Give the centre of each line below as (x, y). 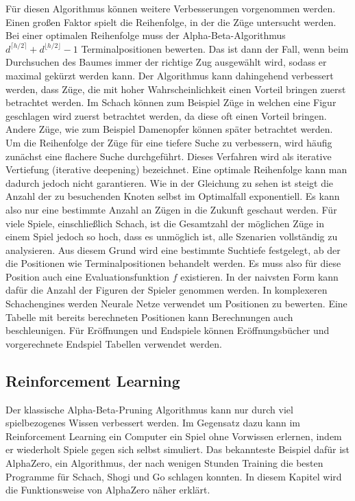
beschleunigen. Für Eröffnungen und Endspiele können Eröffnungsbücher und (168, 330)
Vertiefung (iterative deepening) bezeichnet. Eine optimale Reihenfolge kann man (176, 169)
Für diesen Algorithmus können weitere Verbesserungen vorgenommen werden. (171, 8)
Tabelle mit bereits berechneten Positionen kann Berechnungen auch (149, 317)
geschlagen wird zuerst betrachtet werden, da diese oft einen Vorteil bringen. (166, 115)
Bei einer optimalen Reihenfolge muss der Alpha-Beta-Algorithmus (146, 35)
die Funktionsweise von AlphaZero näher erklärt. (108, 490)
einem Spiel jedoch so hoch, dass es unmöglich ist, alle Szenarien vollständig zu (172, 236)
